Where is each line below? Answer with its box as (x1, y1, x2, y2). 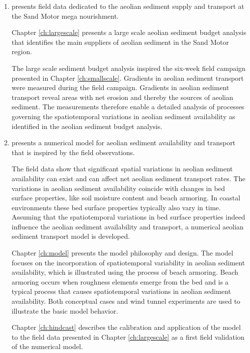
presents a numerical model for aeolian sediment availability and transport (11, 137, 236, 148)
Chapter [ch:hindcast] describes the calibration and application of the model (11, 322, 241, 332)
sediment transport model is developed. (11, 231, 130, 241)
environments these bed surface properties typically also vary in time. (11, 202, 221, 212)
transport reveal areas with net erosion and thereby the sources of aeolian (11, 92, 233, 102)
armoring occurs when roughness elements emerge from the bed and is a (11, 276, 229, 287)
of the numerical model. (11, 341, 83, 352)
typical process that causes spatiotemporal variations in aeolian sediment (11, 286, 231, 296)
